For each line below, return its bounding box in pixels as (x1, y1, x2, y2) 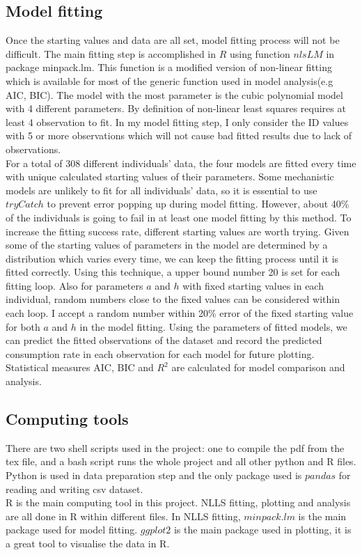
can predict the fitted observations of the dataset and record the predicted (6, 333, 322, 347)
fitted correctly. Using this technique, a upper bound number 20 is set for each (6, 265, 340, 279)
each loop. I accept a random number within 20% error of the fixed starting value (6, 306, 354, 320)
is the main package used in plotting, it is (173, 522, 352, 537)
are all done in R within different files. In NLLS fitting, (6, 508, 241, 523)
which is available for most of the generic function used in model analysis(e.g (6, 73, 333, 88)
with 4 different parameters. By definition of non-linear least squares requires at (6, 101, 346, 116)
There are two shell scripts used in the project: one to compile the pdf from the (6, 440, 345, 455)
